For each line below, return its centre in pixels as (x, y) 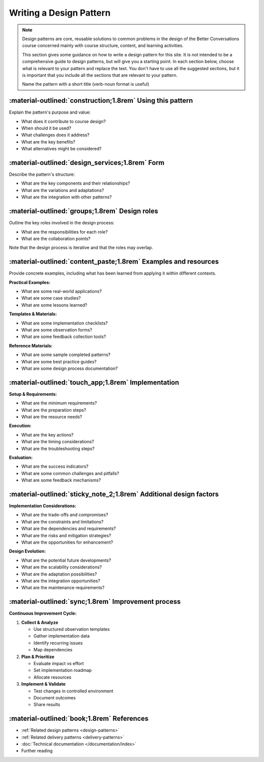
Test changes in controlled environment (73, 691)
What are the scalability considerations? (62, 567)
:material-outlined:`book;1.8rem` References (79, 719)
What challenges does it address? (55, 135)
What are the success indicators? (55, 466)
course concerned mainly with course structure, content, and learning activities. (103, 46)
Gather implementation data (62, 636)
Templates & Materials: (33, 314)
